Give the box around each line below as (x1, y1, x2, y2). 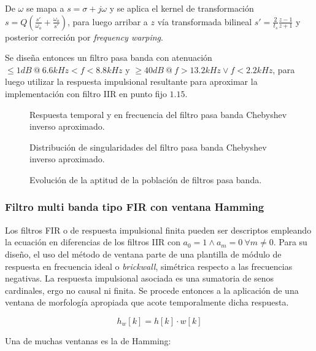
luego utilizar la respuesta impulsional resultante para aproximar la (5, 75, 258, 88)
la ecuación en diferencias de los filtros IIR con (5, 235, 180, 248)
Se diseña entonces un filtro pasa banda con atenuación (5, 51, 212, 64)
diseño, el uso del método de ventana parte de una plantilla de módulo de (5, 247, 282, 260)
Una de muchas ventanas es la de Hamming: (5, 334, 171, 347)
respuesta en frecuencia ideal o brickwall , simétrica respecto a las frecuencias (5, 259, 293, 272)
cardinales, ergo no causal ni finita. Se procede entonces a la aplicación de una (5, 283, 299, 296)
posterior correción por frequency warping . (5, 30, 163, 43)
